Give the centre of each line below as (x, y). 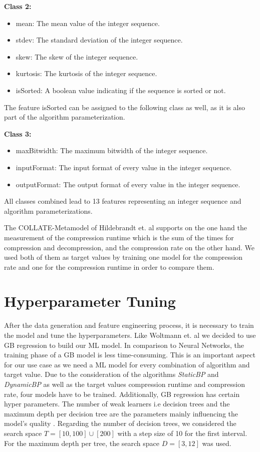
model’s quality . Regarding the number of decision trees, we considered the (120, 423)
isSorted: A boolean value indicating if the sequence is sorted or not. (121, 90)
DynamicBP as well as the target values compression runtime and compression (124, 384)
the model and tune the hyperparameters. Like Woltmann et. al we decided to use (130, 335)
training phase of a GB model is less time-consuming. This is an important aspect (130, 355)
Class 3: (18, 133)
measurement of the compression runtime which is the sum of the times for (119, 237)
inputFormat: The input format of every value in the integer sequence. (124, 167)
